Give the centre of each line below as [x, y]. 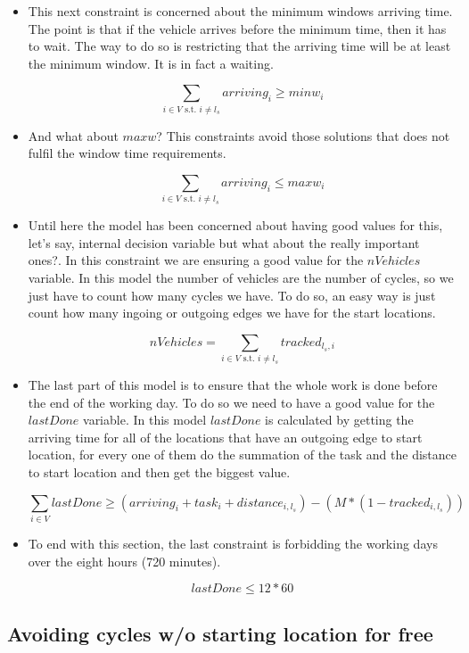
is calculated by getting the [339, 420]
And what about [73, 135]
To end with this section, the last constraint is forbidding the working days [233, 543]
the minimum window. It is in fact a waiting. [151, 63]
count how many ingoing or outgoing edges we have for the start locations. [232, 313]
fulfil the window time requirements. [127, 153]
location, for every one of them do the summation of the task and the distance [242, 455]
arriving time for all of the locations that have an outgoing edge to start [225, 437]
